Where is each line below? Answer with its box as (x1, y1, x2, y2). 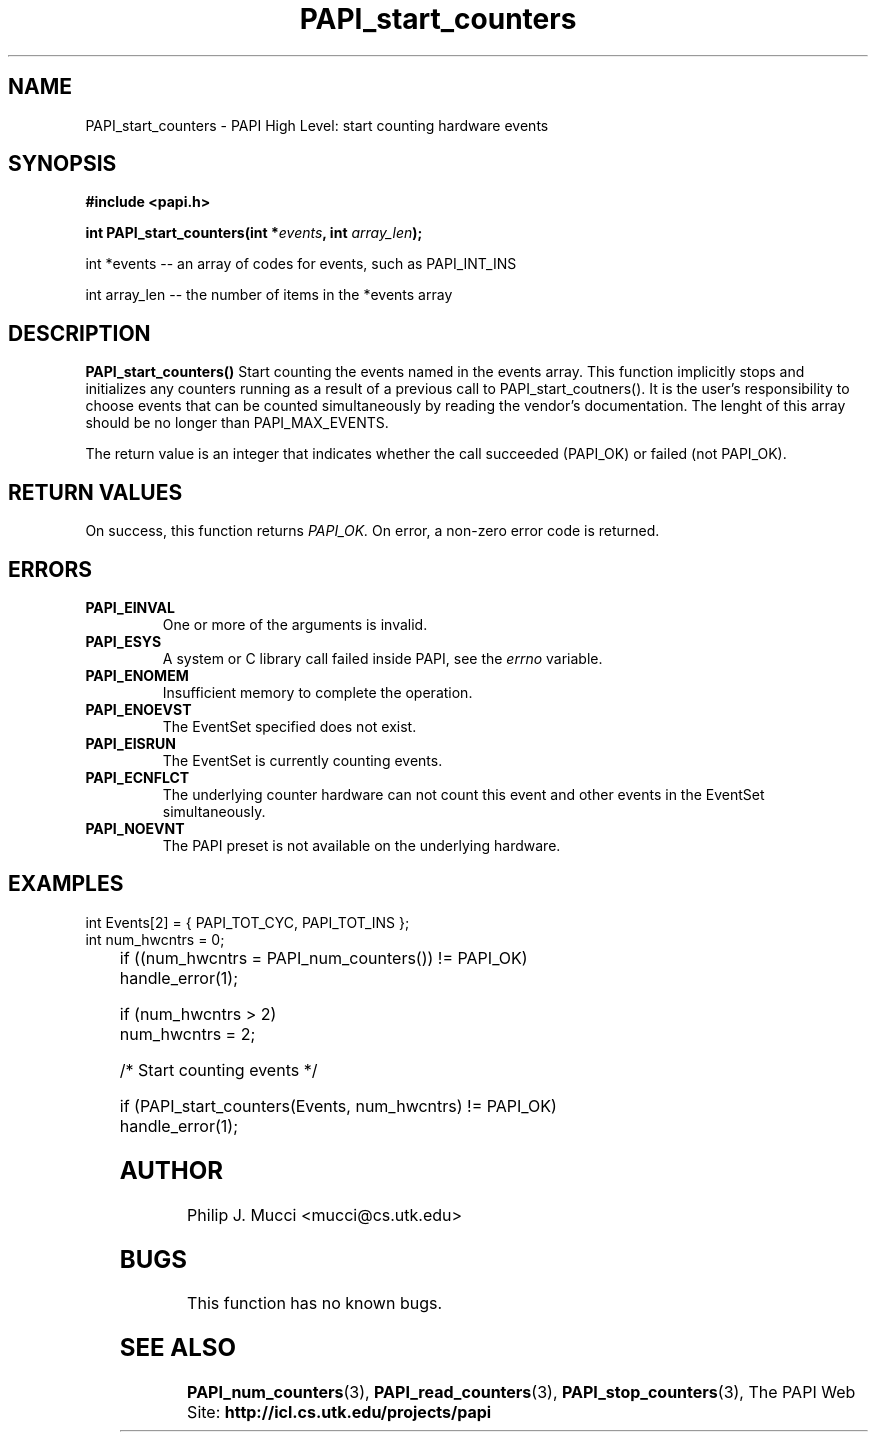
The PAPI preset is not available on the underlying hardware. (162, 836, 561, 854)
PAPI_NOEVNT (85, 819, 185, 837)
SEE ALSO (119, 1333, 237, 1363)
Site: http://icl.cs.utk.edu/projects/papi (187, 1402, 492, 1423)
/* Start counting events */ (119, 1059, 318, 1080)
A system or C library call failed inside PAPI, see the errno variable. (162, 649, 603, 667)
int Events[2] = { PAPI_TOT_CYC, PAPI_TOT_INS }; (85, 913, 410, 931)
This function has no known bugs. (187, 1293, 442, 1314)
